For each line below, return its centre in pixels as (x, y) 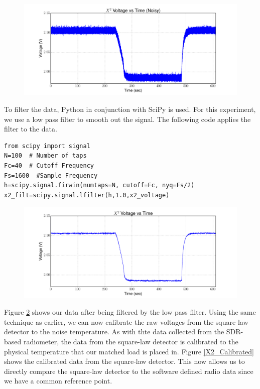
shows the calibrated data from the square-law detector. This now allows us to (124, 361)
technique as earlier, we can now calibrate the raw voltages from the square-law (126, 321)
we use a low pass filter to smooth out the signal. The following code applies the (127, 119)
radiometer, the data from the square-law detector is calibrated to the (131, 342)
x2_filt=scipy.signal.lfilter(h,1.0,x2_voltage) (87, 195)
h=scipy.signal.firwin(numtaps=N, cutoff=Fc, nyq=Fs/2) (99, 185)
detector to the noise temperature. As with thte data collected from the (114, 332)
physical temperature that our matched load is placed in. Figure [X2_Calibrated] (129, 351)
